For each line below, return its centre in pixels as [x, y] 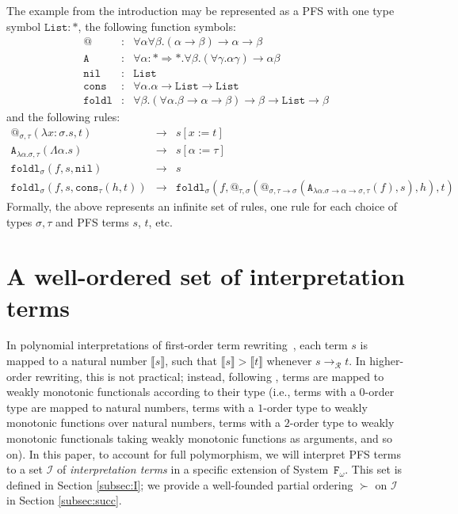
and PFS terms [92, 221]
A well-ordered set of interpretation [206, 276]
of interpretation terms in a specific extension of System [193, 469]
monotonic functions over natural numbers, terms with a [144, 423]
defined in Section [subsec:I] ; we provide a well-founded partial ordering [180, 484]
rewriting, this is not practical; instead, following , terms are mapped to [210, 376]
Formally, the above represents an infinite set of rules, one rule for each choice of [202, 206]
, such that [191, 361]
